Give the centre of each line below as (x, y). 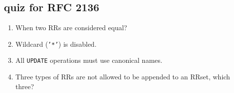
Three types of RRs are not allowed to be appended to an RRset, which (123, 77)
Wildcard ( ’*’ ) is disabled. (56, 44)
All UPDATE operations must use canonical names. (89, 60)
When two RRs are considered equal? (71, 28)
